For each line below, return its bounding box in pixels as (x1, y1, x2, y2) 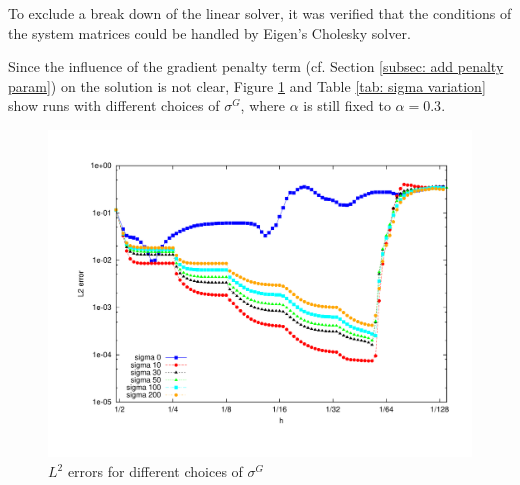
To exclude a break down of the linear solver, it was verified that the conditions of (8, 3, 512, 23)
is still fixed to (303, 95, 391, 116)
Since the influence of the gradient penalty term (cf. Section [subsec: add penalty (8, 56, 504, 77)
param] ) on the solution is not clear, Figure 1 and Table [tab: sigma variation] (8, 75, 486, 96)
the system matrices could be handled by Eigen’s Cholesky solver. (8, 22, 411, 43)
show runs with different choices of (8, 95, 220, 116)
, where (240, 95, 285, 116)
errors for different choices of (67, 461, 243, 482)
